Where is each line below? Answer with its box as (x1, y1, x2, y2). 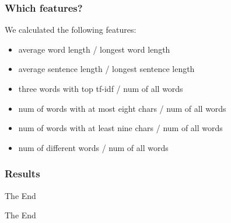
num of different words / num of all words (18, 141, 169, 153)
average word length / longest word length (18, 43, 170, 55)
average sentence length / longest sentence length (18, 63, 195, 75)
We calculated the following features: (5, 23, 136, 36)
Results (5, 166, 40, 181)
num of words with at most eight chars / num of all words (18, 102, 226, 114)
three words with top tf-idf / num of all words (18, 83, 183, 94)
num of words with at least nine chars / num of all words (18, 122, 223, 134)
